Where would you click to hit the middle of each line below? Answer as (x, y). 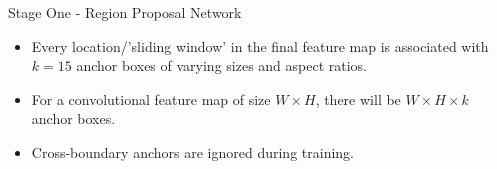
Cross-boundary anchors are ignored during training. (192, 151)
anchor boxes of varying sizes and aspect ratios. (222, 65)
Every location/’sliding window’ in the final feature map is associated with (260, 45)
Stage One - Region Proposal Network (125, 12)
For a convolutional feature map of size (151, 98)
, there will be (358, 98)
